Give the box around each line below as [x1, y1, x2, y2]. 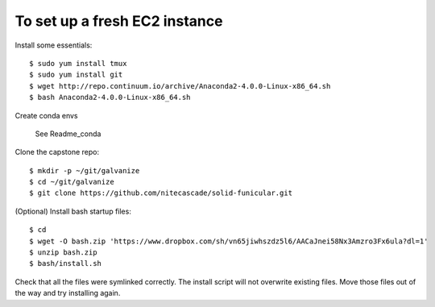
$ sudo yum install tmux [29, 59, 127, 68]
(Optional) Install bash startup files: [14, 206, 132, 216]
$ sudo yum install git [29, 70, 123, 80]
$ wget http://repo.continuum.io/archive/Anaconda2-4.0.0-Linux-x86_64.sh [29, 81, 331, 90]
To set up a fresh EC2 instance [14, 12, 223, 30]
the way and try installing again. [14, 288, 121, 298]
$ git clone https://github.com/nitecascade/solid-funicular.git [29, 189, 293, 197]
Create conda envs [14, 110, 78, 120]
